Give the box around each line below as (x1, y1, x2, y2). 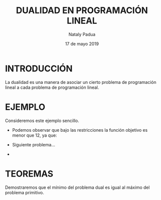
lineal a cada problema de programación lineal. (5, 84, 100, 90)
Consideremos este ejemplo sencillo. (5, 118, 80, 123)
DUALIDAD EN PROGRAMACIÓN (16, 5, 148, 16)
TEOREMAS (5, 168, 54, 179)
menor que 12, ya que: (12, 132, 57, 138)
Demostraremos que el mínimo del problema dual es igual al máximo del (5, 184, 150, 190)
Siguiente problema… (12, 141, 55, 147)
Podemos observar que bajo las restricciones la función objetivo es (12, 127, 148, 133)
